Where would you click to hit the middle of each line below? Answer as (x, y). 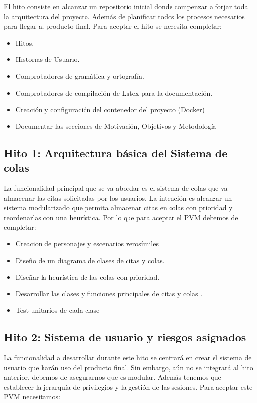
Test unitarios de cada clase (58, 310)
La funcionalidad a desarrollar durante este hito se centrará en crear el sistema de (128, 358)
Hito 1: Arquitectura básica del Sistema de (116, 152)
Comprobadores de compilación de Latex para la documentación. (114, 92)
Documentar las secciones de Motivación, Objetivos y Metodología (116, 126)
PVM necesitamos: (32, 396)
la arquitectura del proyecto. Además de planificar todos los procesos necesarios (124, 16)
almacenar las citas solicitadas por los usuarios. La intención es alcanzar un (118, 198)
